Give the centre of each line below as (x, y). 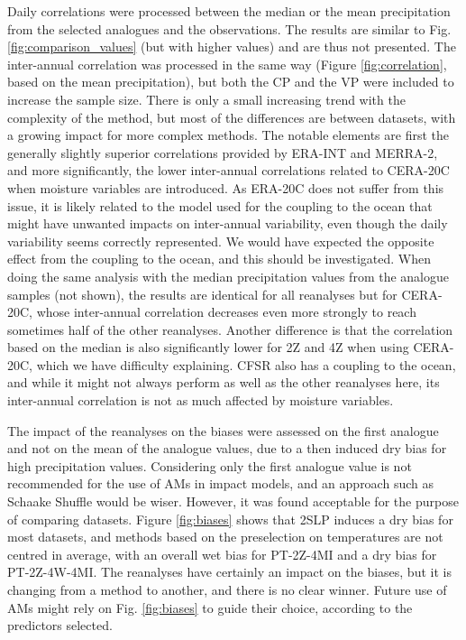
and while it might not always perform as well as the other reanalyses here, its (224, 382)
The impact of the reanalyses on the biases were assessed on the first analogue (223, 430)
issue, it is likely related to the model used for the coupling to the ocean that (220, 205)
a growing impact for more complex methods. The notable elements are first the (228, 135)
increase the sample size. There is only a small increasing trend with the (206, 99)
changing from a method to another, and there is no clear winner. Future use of (227, 589)
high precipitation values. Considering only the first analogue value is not (210, 465)
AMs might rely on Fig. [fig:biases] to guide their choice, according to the (210, 607)
